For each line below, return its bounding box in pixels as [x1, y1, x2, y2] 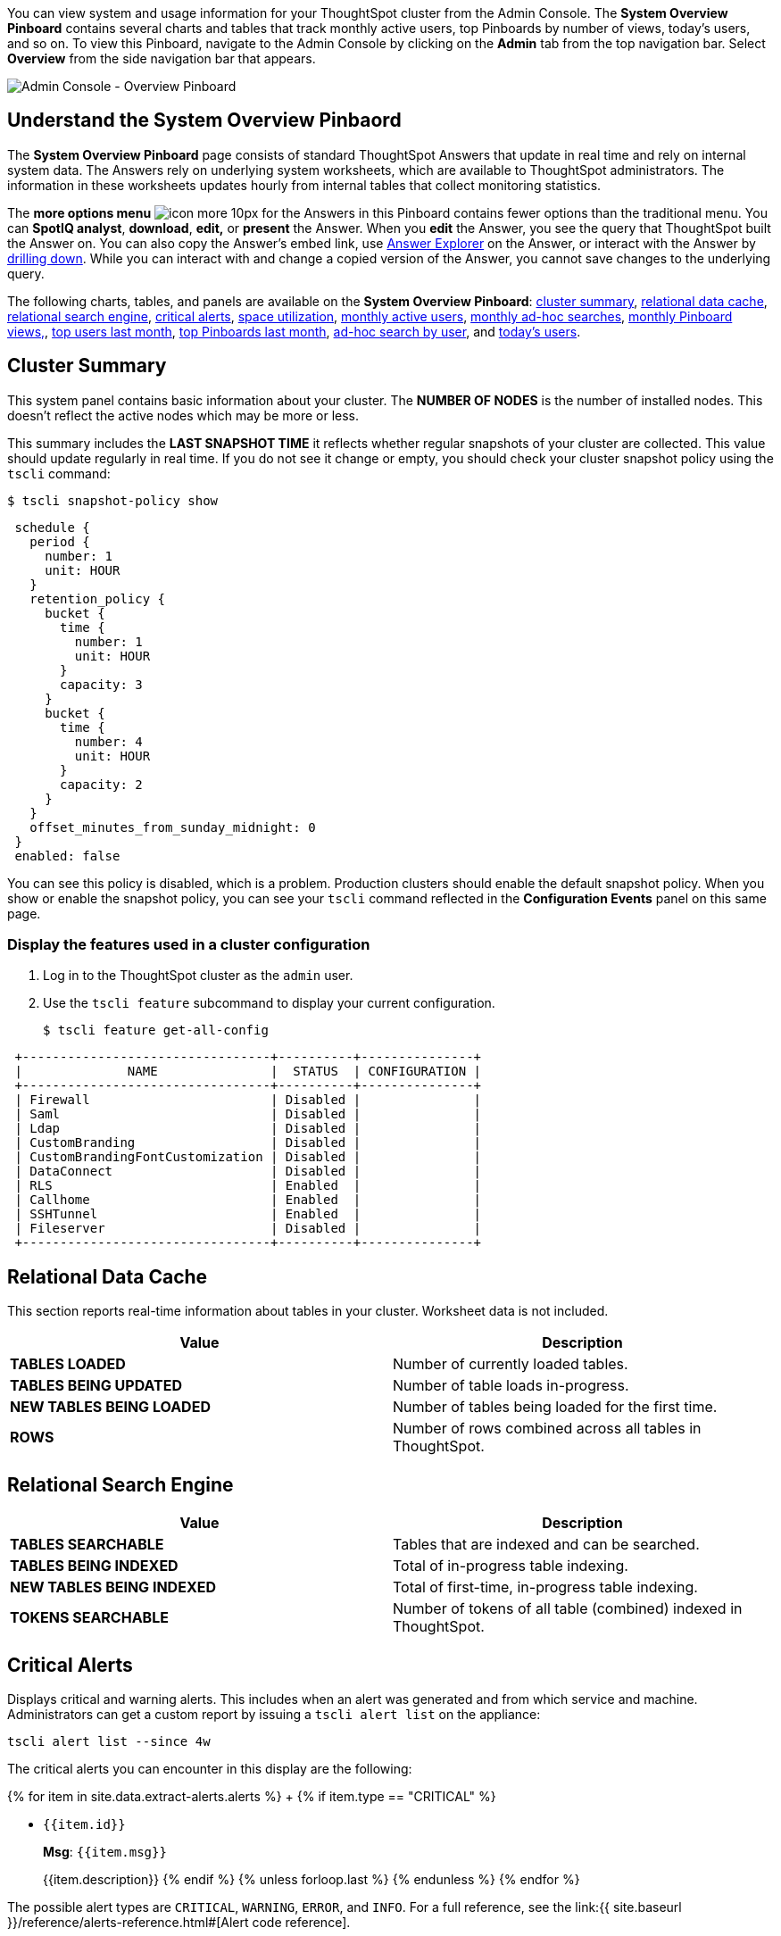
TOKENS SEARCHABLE [10, 1608, 169, 1627]
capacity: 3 [60, 677, 143, 692]
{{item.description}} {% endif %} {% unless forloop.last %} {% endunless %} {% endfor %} [43, 1871, 580, 1887]
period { [29, 534, 90, 549]
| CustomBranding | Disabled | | [14, 1135, 482, 1151]
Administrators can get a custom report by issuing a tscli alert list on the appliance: [7, 1706, 541, 1722]
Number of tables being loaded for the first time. [393, 1398, 718, 1417]
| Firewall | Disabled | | [14, 1093, 482, 1108]
